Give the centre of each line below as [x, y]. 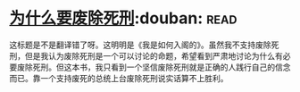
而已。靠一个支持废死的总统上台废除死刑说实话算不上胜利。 [119, 78]
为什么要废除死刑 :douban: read [123, 18]
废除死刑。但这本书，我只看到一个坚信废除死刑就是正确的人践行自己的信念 [154, 67]
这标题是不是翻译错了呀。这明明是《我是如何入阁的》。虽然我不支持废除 [140, 45]
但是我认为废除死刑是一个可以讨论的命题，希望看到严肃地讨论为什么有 [154, 55]
